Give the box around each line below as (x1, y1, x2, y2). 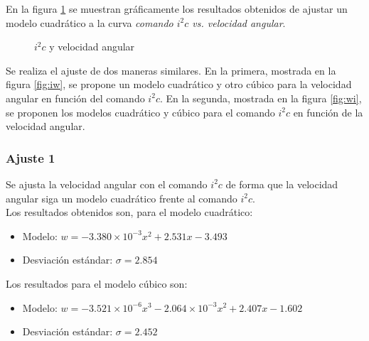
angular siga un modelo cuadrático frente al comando (6, 190, 237, 205)
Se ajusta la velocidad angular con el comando (6, 176, 208, 191)
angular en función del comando (6, 90, 145, 105)
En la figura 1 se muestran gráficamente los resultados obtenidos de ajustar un (6, 1, 348, 16)
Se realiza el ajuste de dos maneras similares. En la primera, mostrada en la (6, 63, 336, 77)
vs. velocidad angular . (192, 15, 286, 30)
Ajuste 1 (6, 148, 55, 166)
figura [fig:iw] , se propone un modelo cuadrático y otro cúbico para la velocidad (6, 77, 352, 92)
